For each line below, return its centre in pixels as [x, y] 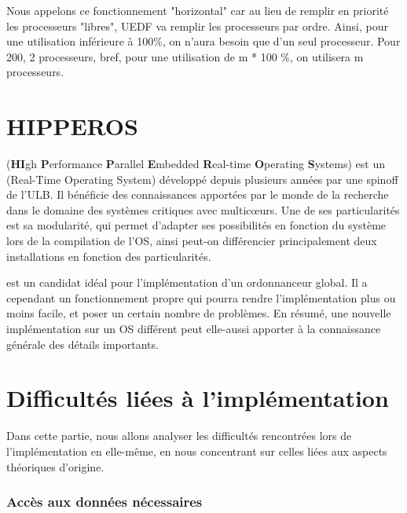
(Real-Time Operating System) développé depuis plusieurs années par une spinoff [202, 179]
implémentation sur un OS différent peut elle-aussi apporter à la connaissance [194, 329]
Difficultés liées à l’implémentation [198, 398]
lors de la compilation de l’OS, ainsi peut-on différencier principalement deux [192, 241]
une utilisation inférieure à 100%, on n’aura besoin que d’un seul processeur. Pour [203, 41]
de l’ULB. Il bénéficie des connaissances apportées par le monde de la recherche [198, 194]
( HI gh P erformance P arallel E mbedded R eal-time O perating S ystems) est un [196, 164]
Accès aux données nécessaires [104, 502]
